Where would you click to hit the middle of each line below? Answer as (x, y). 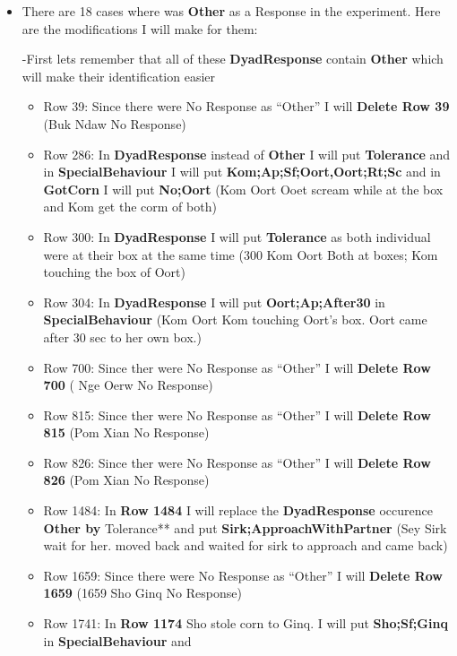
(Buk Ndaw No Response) (115, 123)
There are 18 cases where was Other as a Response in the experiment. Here (231, 11)
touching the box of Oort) (114, 272)
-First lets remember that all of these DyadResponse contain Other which (233, 59)
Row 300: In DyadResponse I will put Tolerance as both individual (237, 236)
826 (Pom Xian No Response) (126, 480)
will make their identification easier (119, 76)
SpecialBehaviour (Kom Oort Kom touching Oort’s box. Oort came (235, 319)
